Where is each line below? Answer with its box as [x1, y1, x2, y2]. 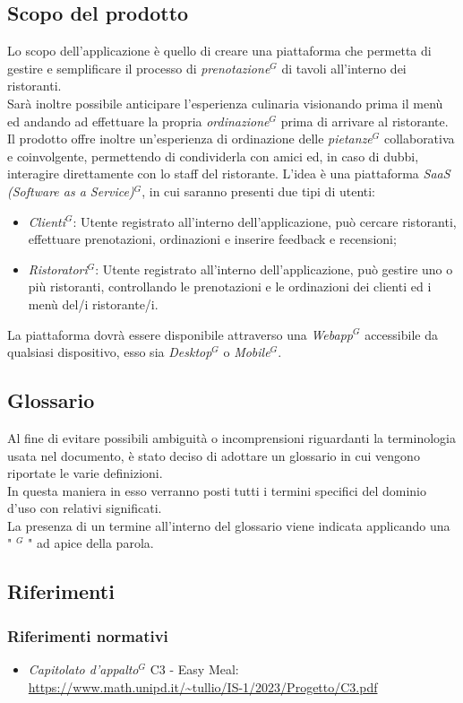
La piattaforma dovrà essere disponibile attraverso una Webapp [7, 325, 353, 343]
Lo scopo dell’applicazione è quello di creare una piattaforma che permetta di [7, 41, 432, 60]
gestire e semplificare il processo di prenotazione [7, 58, 270, 77]
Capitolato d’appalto [28, 660, 139, 679]
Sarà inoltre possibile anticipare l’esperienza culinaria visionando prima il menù [7, 93, 443, 112]
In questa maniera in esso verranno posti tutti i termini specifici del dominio [7, 481, 426, 499]
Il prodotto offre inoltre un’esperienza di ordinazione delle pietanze [7, 129, 373, 148]
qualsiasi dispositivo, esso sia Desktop [7, 343, 212, 361]
